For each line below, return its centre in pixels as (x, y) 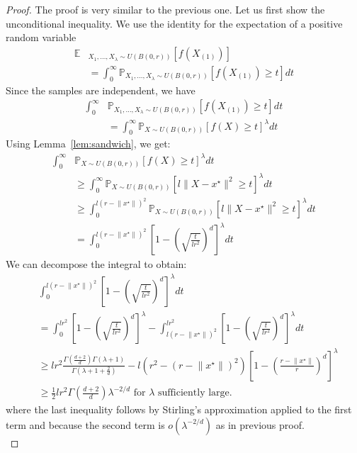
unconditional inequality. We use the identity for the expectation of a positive (174, 23)
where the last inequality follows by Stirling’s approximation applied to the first (179, 409)
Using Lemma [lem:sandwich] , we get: (88, 144)
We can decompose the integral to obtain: (96, 264)
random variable (41, 37)
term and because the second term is (85, 424)
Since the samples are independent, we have (101, 90)
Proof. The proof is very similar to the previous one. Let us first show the (165, 9)
